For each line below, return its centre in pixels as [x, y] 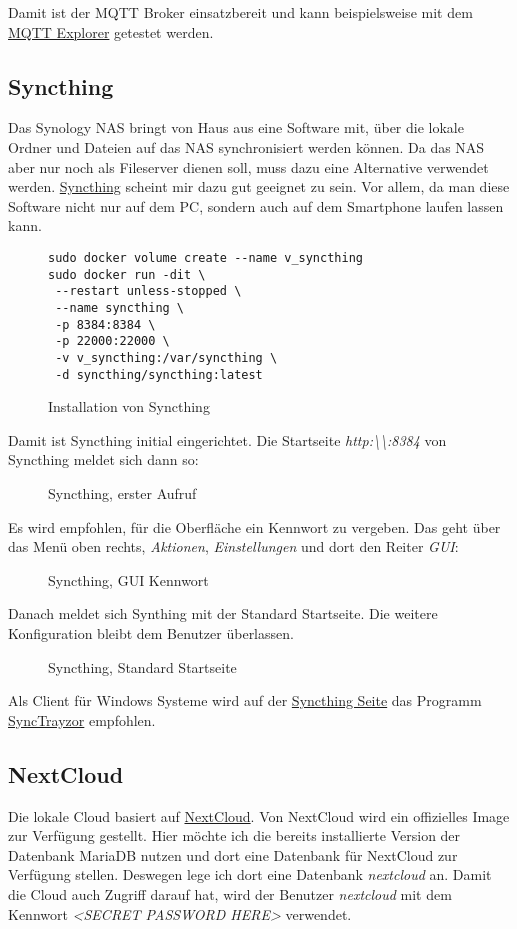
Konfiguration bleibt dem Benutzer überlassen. [151, 632]
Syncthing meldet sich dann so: [103, 459]
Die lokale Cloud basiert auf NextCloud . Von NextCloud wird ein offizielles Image [259, 815]
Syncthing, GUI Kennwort [128, 579]
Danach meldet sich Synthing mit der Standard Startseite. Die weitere [223, 613]
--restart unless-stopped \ [148, 291]
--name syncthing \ [120, 307]
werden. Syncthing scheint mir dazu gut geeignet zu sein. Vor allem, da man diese [259, 186]
